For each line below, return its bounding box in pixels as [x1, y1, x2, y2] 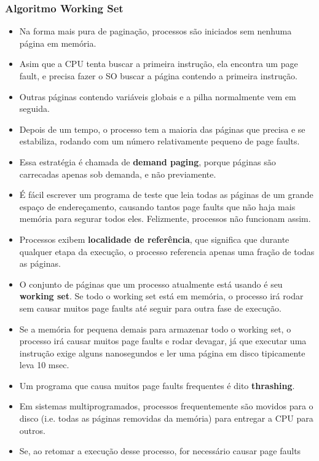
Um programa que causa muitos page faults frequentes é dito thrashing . [19, 379, 295, 392]
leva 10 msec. [19, 358, 69, 371]
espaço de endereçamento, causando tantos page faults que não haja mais [19, 200, 296, 213]
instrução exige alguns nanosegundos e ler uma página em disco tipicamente [19, 346, 305, 359]
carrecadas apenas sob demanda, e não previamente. [19, 167, 216, 180]
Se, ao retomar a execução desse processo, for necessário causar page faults [19, 444, 301, 457]
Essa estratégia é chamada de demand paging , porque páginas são [19, 155, 276, 168]
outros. [19, 424, 45, 436]
